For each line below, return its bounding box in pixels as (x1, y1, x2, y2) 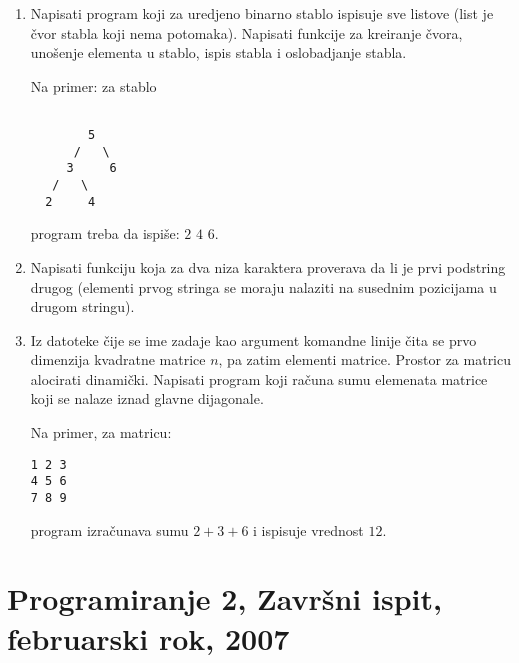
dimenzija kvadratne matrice (30, 349, 206, 370)
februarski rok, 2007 (7, 617, 290, 658)
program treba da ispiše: (30, 223, 180, 244)
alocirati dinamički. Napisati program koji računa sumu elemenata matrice (30, 368, 488, 389)
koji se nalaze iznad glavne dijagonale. (30, 388, 264, 409)
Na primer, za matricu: (30, 422, 172, 443)
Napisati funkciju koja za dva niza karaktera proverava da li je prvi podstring (30, 256, 506, 277)
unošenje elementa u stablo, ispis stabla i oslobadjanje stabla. (30, 42, 407, 63)
